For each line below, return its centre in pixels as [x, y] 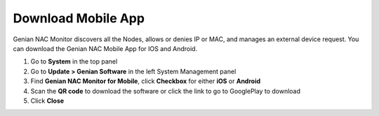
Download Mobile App [79, 18]
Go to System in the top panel [74, 61]
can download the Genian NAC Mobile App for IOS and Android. [105, 48]
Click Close [47, 101]
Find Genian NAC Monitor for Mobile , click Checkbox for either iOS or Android [146, 81]
